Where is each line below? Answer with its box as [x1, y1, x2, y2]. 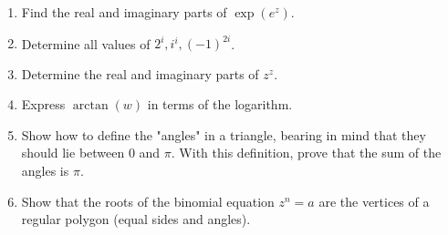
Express [21, 95, 66, 114]
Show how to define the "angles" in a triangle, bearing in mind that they [21, 125, 426, 144]
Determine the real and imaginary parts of [21, 64, 259, 83]
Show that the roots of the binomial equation [21, 191, 275, 210]
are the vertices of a [318, 191, 430, 210]
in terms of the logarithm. [147, 95, 293, 114]
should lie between [21, 143, 125, 162]
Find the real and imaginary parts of [21, 3, 227, 21]
